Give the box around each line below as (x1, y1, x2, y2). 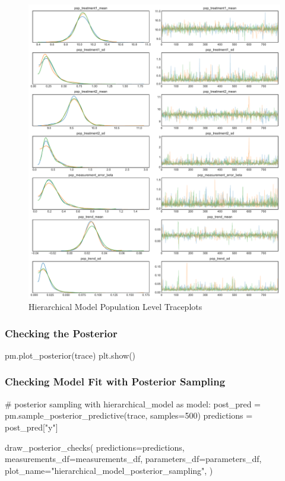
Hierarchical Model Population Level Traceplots (28, 300, 202, 313)
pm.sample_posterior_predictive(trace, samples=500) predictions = (5, 409, 253, 422)
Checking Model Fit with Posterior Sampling (5, 374, 226, 389)
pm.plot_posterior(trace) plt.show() (5, 349, 136, 361)
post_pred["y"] (5, 420, 58, 433)
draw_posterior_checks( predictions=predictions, (5, 441, 185, 453)
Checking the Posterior (5, 325, 118, 340)
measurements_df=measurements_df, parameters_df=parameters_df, (5, 452, 262, 465)
